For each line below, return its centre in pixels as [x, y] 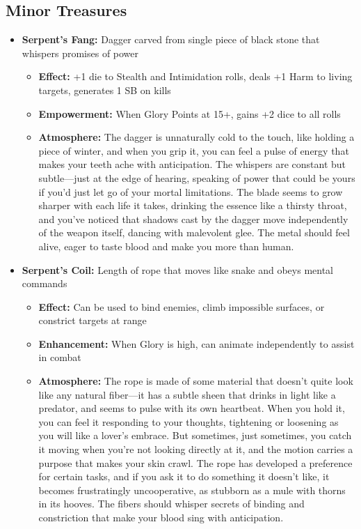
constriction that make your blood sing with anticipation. [161, 517]
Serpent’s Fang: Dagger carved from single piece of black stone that [171, 39]
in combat [60, 357]
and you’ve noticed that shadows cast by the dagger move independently [193, 219]
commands [45, 283]
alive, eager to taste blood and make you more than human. [166, 246]
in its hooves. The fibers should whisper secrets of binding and [171, 504]
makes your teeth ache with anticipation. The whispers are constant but [192, 164]
